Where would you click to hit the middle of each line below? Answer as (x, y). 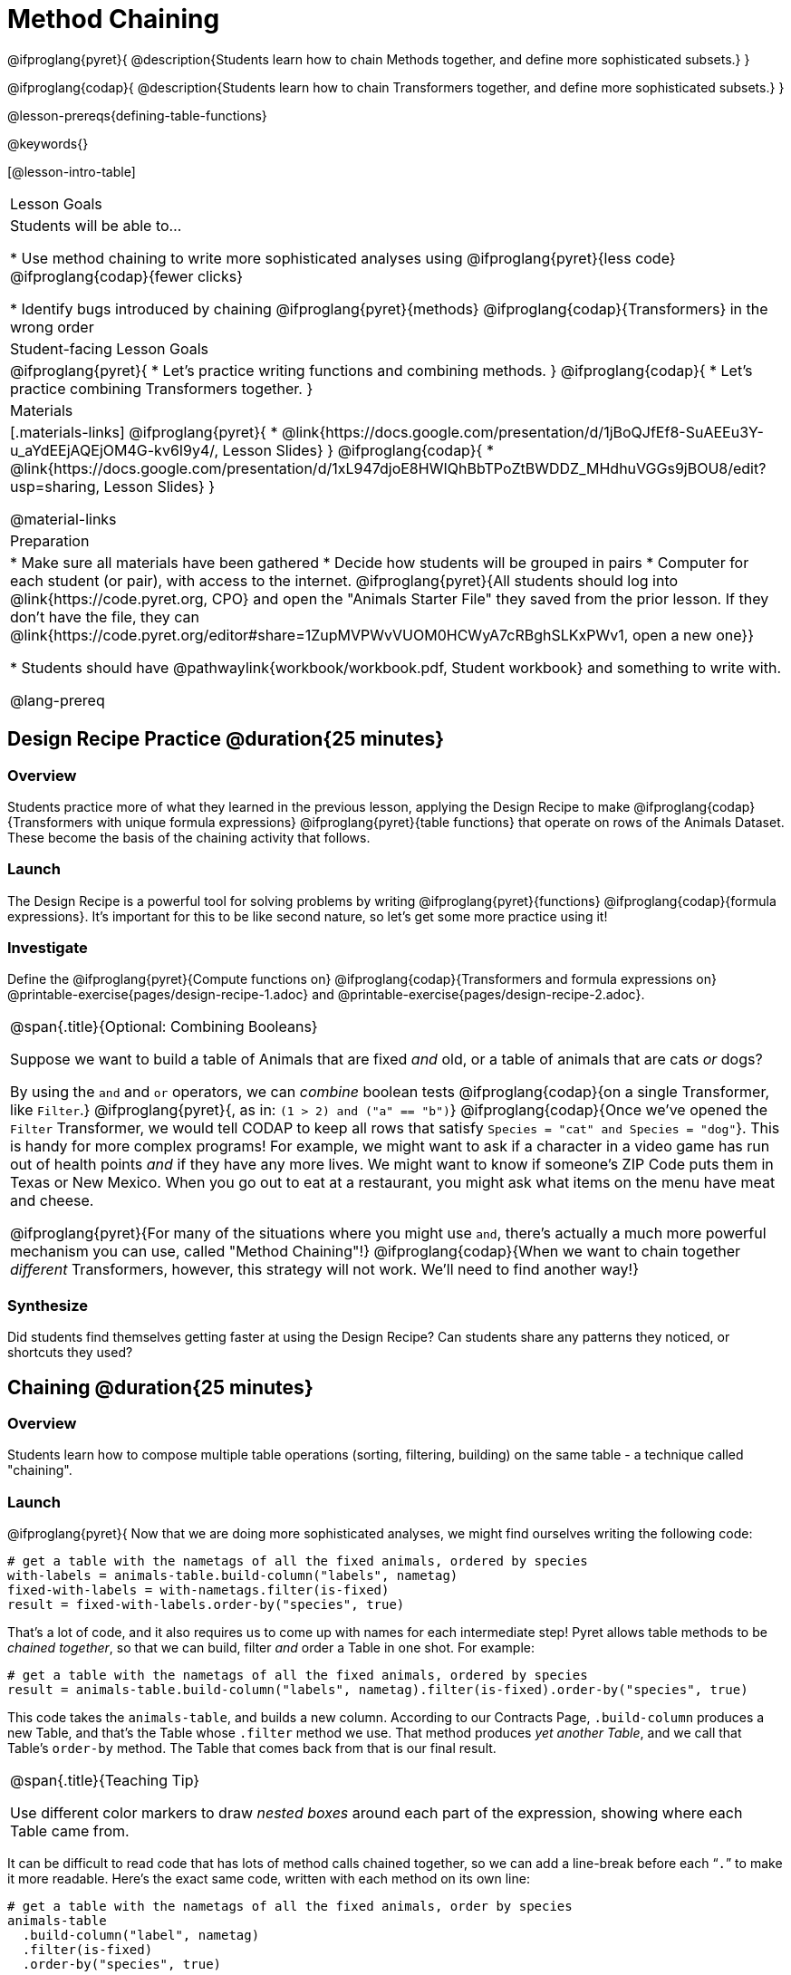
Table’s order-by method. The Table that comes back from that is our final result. (252, 1749)
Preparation (50, 540)
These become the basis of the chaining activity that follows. (189, 837)
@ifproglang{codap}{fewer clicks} (126, 276)
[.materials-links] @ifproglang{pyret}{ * (144, 432)
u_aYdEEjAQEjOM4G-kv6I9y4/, (115, 450)
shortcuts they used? (70, 1353)
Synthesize (48, 1305)
